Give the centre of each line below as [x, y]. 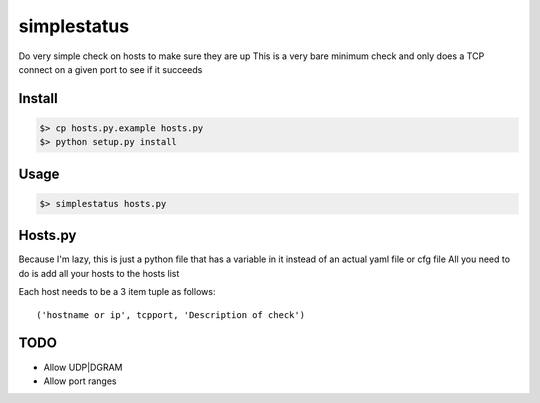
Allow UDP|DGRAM [83, 367]
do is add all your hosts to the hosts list [99, 273]
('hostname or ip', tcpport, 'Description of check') [170, 314]
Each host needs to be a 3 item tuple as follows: [117, 292]
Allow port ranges [80, 381]
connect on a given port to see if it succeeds [110, 69]
